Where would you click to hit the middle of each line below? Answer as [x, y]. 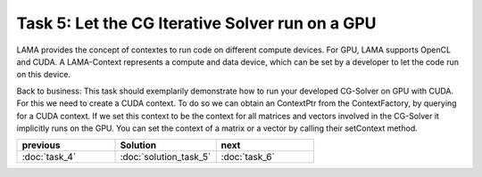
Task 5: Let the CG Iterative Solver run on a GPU [196, 23]
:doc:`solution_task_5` [166, 157]
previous [41, 145]
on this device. [44, 75]
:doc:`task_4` [49, 157]
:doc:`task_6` [248, 157]
